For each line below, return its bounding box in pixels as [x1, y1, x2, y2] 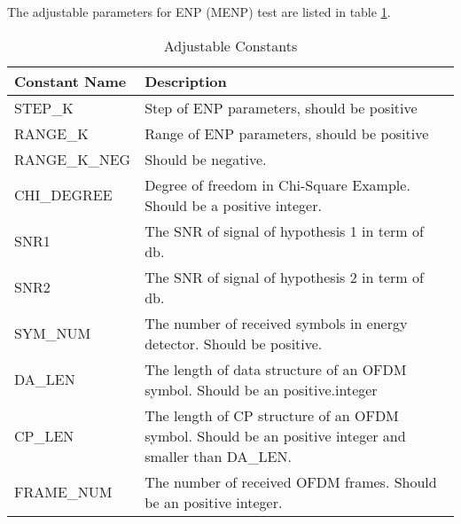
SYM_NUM [14, 323, 91, 344]
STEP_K [14, 97, 74, 118]
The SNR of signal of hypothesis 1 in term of [145, 220, 424, 241]
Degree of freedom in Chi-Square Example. [145, 174, 410, 195]
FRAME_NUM [14, 481, 113, 503]
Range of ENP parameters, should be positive [145, 122, 429, 144]
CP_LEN [14, 425, 74, 446]
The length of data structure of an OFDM [145, 358, 407, 379]
